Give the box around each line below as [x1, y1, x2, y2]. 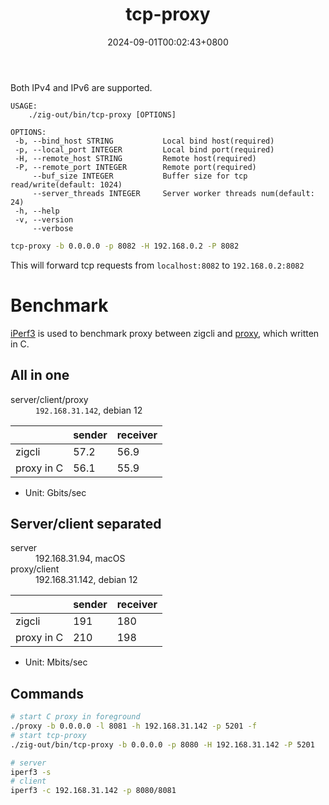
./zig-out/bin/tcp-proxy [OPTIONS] [28, 109, 177, 120]
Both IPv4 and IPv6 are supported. [10, 81, 153, 93]
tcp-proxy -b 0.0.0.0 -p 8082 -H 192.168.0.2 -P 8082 [10, 241, 240, 251]
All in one [10, 367, 70, 384]
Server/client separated [10, 515, 162, 532]
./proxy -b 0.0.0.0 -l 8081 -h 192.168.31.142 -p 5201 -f [10, 721, 257, 732]
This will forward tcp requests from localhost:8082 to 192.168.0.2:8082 [10, 259, 305, 271]
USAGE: [10, 101, 38, 111]
